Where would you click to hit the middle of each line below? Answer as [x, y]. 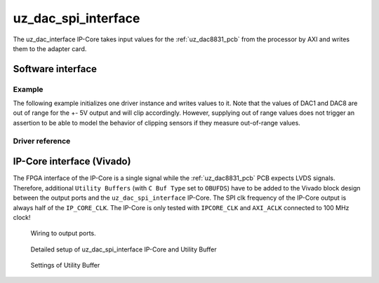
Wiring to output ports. [63, 233]
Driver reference [42, 141]
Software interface [55, 69]
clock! [22, 217]
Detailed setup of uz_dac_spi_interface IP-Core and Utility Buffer [124, 249]
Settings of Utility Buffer [65, 265]
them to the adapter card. [50, 48]
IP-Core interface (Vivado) [72, 161]
